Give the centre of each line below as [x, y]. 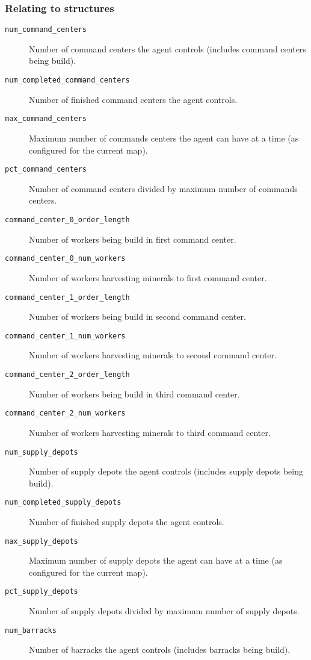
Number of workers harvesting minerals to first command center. [148, 277]
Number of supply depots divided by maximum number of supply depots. [164, 611]
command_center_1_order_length [67, 297]
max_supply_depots [42, 541]
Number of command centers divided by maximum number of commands [163, 188]
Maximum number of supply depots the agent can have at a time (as [156, 560]
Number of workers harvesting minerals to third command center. [150, 432]
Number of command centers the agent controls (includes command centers [168, 48]
